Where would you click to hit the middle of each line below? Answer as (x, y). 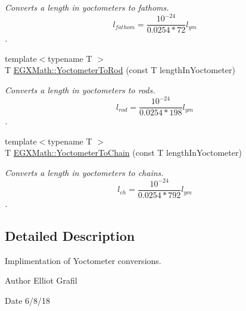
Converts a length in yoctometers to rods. (80, 89)
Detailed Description (70, 236)
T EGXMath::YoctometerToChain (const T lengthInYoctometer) (123, 153)
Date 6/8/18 (28, 301)
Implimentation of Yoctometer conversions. (83, 260)
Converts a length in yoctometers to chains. (84, 172)
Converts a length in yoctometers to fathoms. (87, 7)
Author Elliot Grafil (41, 280)
